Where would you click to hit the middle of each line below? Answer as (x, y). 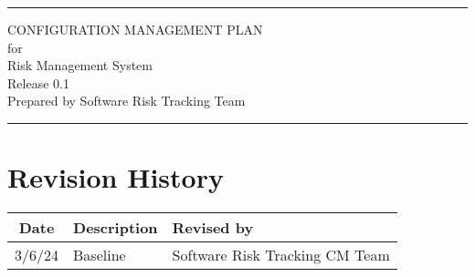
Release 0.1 (38, 82)
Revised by (213, 228)
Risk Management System (80, 65)
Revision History (116, 177)
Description (116, 228)
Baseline (100, 255)
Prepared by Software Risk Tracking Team (127, 101)
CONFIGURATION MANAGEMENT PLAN (135, 29)
